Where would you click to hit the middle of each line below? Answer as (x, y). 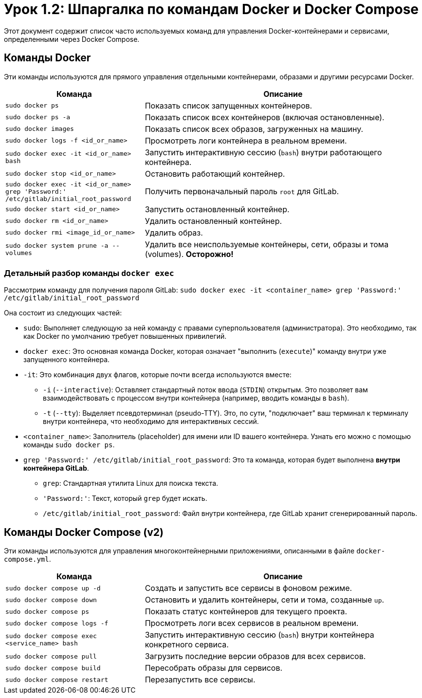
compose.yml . (28, 559)
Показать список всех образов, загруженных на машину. (254, 129)
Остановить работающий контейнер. (215, 174)
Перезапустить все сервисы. (200, 680)
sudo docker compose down (51, 600)
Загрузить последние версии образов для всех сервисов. (255, 656)
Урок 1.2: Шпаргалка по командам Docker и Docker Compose (211, 9)
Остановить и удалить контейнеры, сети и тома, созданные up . (265, 600)
